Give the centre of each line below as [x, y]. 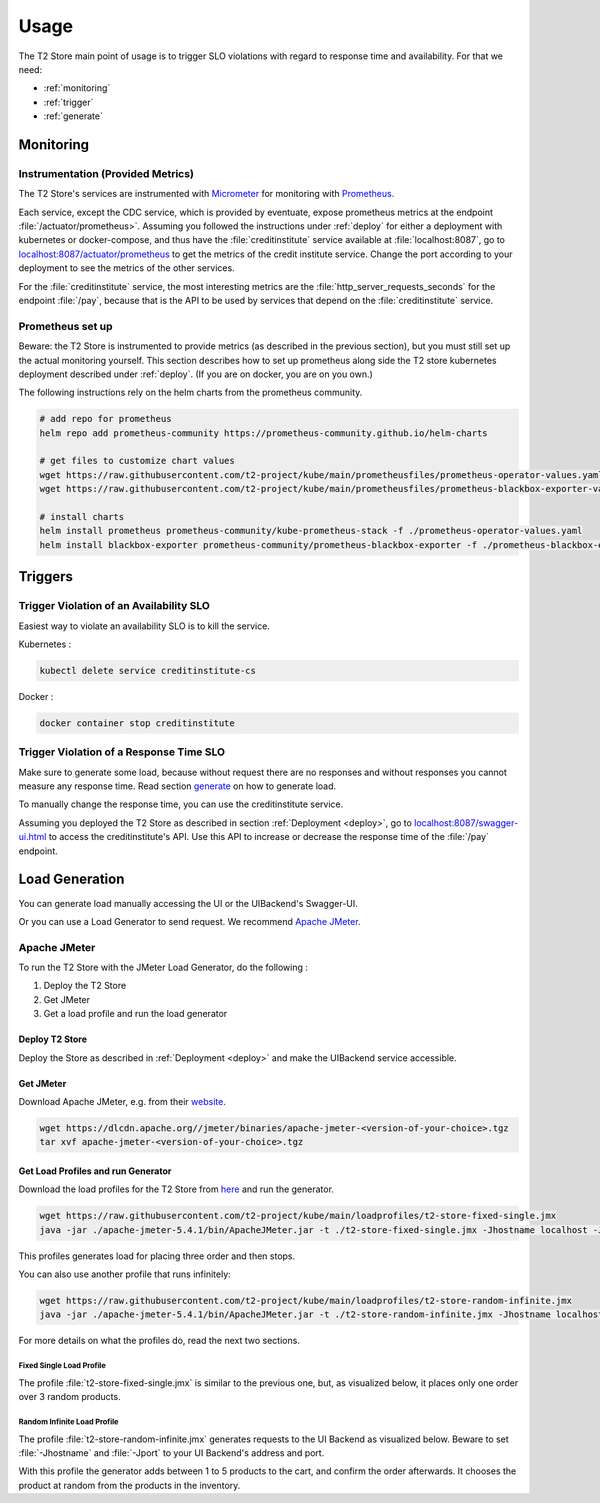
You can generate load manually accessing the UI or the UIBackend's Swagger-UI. [188, 903]
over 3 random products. [69, 1397]
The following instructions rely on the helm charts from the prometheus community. [190, 392]
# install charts [82, 517]
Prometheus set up [66, 326]
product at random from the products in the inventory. [129, 1485]
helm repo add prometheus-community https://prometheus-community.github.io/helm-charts [264, 433]
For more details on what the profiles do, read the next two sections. [159, 1341]
